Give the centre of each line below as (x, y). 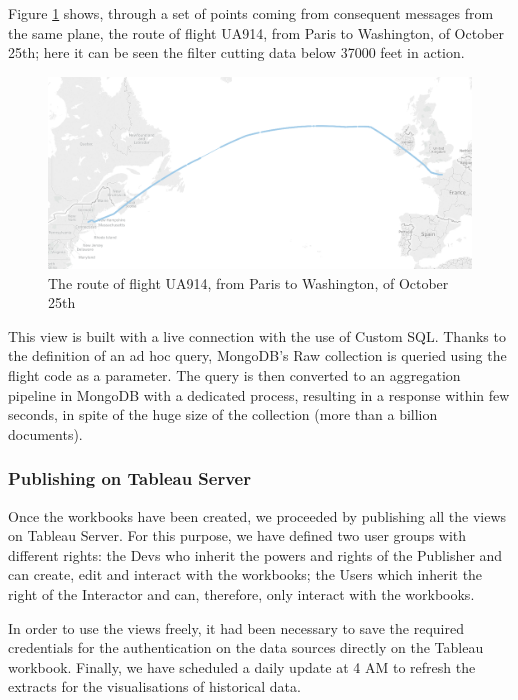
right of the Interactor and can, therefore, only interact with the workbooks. (241, 594)
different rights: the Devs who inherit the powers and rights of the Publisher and (255, 554)
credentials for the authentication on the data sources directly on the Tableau (246, 647)
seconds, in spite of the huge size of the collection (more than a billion (223, 414)
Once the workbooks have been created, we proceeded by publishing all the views (257, 515)
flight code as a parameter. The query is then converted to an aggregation (234, 375)
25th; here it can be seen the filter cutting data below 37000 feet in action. (236, 52)
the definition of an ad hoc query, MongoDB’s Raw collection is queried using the (257, 355)
